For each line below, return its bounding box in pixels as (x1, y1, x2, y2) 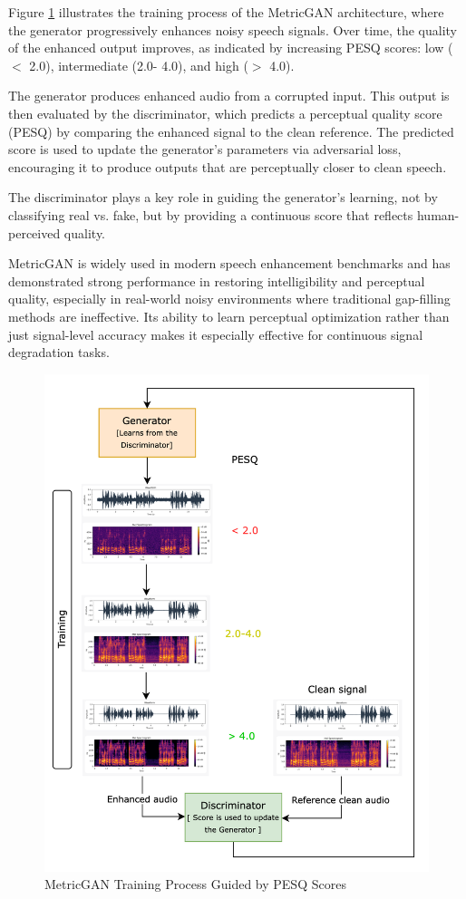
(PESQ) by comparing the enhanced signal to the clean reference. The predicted (8, 121, 454, 140)
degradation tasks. (8, 343, 110, 362)
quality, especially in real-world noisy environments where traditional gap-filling (8, 289, 451, 308)
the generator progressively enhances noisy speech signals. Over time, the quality (8, 20, 457, 39)
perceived (8, 223, 61, 242)
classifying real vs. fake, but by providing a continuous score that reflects (8, 205, 413, 224)
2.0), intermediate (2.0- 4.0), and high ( (29, 55, 248, 74)
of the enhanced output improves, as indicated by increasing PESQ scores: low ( (8, 38, 453, 57)
